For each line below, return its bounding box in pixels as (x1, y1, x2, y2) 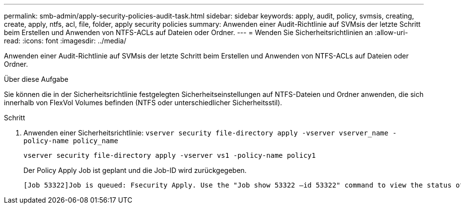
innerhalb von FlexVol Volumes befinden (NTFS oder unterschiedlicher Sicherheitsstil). (4, 98, 282, 107)
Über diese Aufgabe (4, 75, 68, 83)
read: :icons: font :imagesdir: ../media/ (4, 37, 126, 45)
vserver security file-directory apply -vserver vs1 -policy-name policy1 (23, 151, 316, 159)
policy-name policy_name (23, 137, 118, 145)
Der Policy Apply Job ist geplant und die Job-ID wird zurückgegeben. (23, 166, 247, 174)
